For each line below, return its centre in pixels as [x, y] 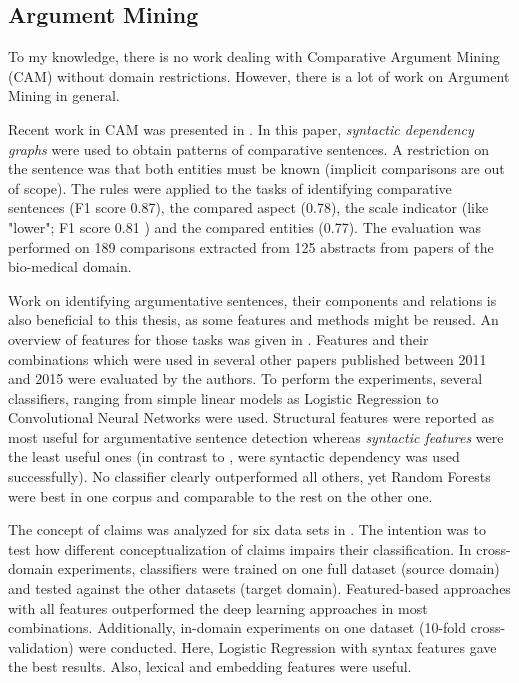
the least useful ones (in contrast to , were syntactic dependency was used [234, 456]
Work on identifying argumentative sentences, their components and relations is [252, 299]
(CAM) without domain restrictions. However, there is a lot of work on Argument [259, 75]
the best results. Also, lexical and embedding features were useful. [210, 666]
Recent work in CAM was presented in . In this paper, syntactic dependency [241, 128]
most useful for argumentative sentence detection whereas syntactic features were [256, 436]
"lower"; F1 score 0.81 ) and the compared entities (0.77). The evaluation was [244, 226]
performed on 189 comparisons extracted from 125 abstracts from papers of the [251, 246]
